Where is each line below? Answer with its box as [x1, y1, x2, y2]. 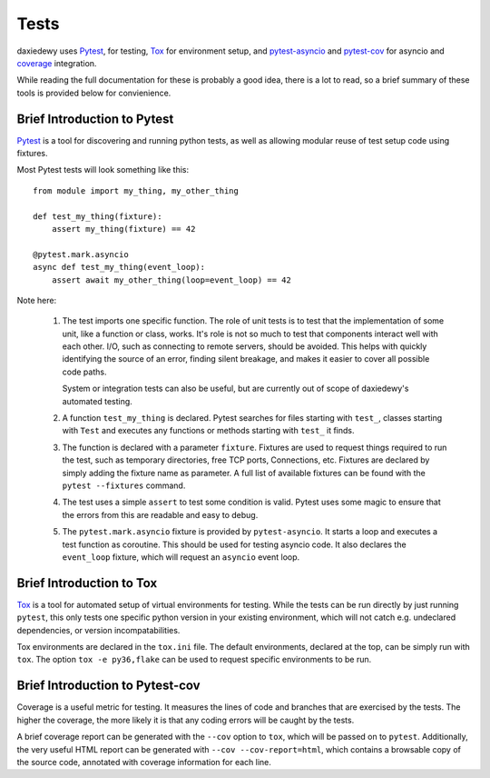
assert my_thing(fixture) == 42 [51, 224, 196, 234]
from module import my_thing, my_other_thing [33, 185, 240, 195]
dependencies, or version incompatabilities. [16, 624, 181, 635]
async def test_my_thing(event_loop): [33, 262, 206, 273]
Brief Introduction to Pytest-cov [16, 678, 201, 693]
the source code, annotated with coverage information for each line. [16, 756, 272, 767]
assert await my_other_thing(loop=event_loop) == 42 [51, 274, 292, 285]
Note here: [16, 294, 57, 305]
